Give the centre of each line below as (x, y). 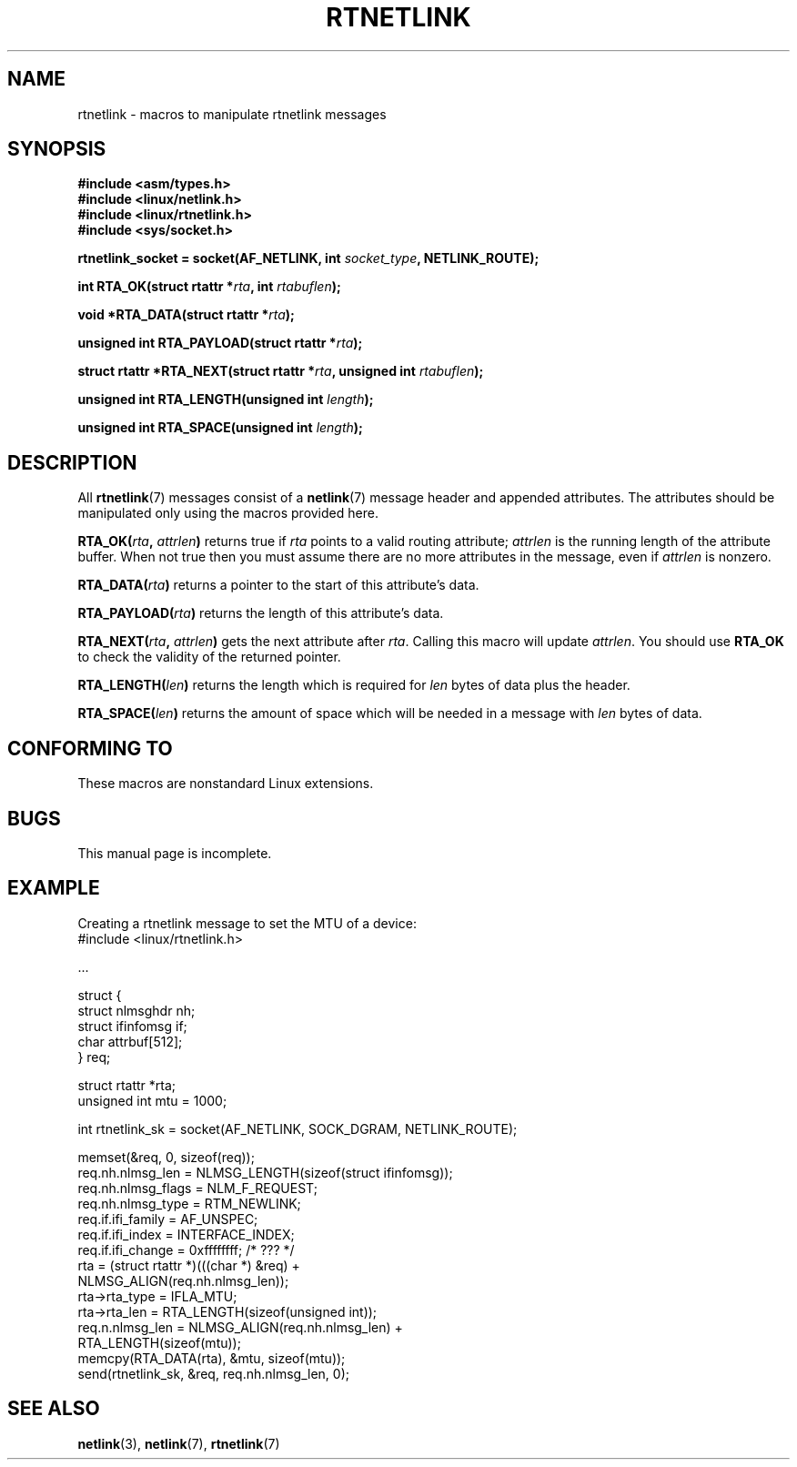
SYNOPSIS (57, 149)
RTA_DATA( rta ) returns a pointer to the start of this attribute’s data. (278, 585)
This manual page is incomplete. (175, 853)
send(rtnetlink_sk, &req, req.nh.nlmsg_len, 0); (214, 1373)
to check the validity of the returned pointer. (209, 657)
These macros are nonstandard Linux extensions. (226, 784)
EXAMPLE (54, 888)
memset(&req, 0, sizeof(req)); (166, 1157)
